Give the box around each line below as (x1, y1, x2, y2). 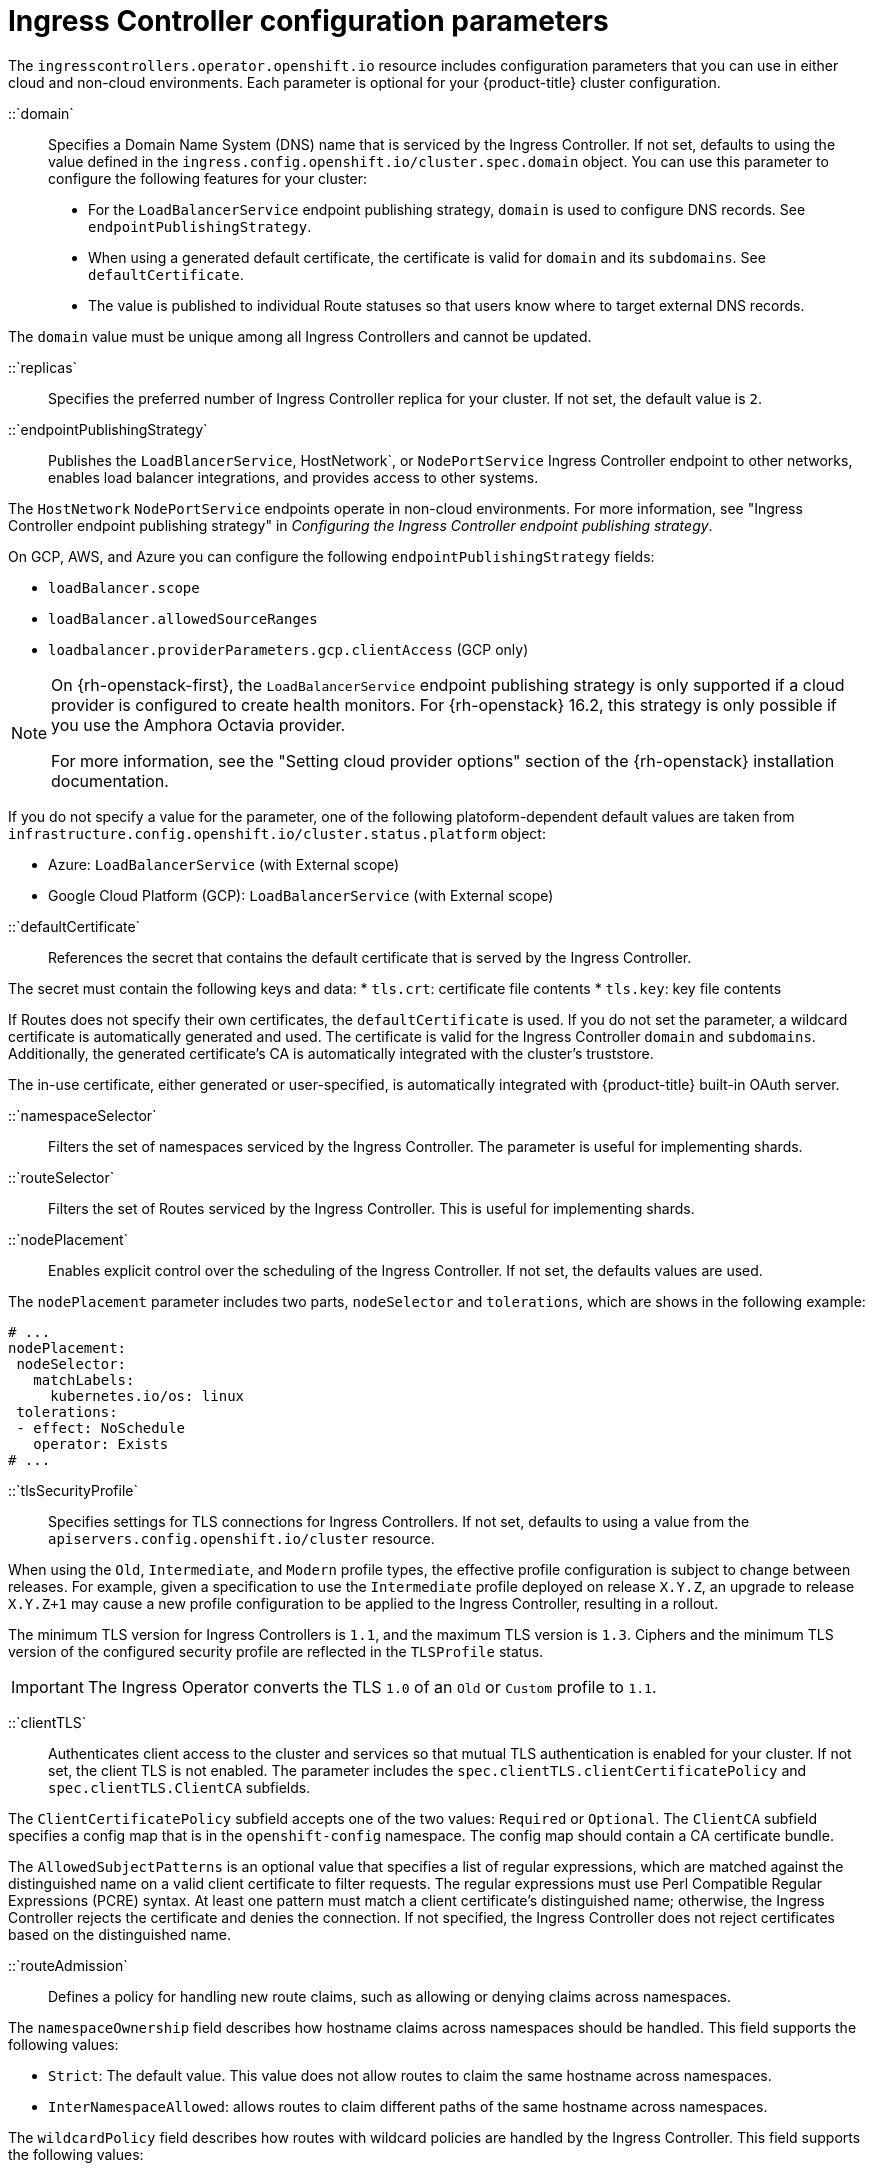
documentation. (51, 770, 169, 791)
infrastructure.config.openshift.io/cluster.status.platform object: (8, 824, 546, 842)
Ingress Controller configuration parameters (8, 4, 609, 38)
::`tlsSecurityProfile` (8, 1481, 138, 1499)
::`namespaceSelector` (8, 1106, 157, 1124)
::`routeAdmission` (8, 1956, 128, 1974)
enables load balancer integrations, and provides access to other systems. (48, 468, 539, 486)
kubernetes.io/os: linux (50, 1387, 245, 1404)
